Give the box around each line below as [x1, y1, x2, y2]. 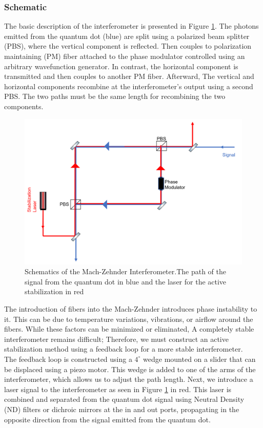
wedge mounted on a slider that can [143, 353, 256, 364]
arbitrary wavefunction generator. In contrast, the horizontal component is [4, 60, 238, 71]
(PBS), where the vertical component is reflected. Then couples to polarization [4, 40, 252, 51]
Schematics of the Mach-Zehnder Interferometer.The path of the [25, 266, 226, 277]
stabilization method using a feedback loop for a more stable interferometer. [4, 343, 243, 354]
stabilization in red [25, 286, 84, 297]
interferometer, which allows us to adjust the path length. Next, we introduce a [4, 374, 253, 384]
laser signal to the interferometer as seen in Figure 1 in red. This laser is [4, 383, 232, 394]
